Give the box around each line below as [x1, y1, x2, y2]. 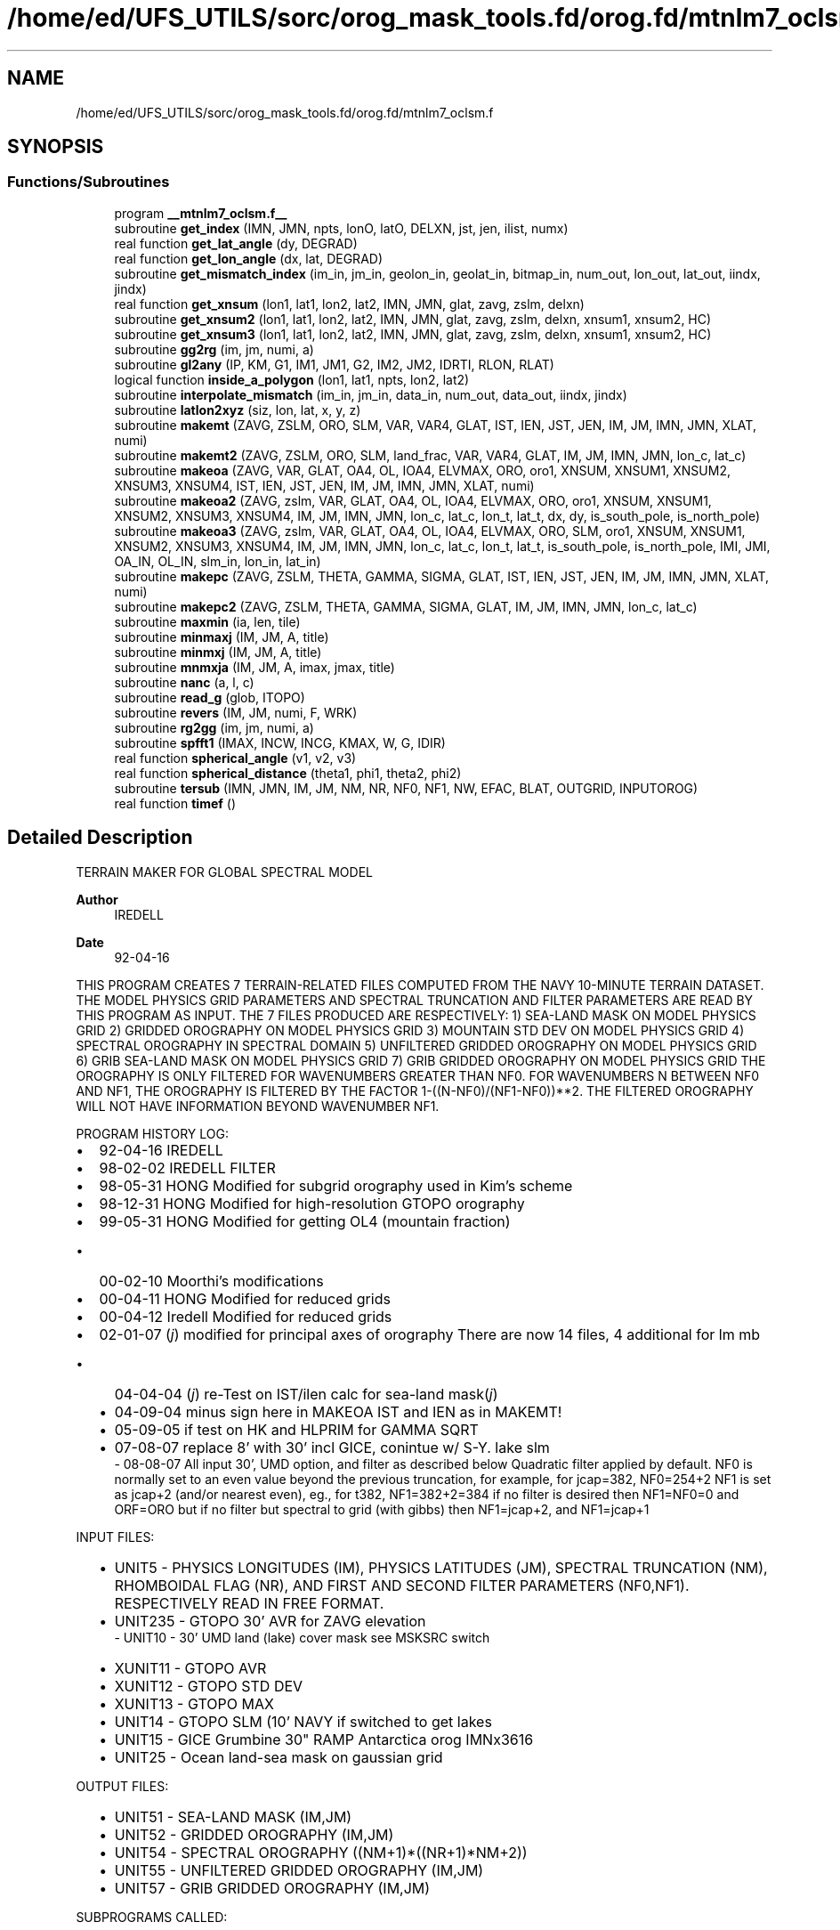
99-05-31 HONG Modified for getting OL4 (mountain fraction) [99, 1212, 511, 1230]
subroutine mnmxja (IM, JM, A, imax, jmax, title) [114, 659, 395, 675]
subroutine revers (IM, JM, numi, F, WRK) [114, 704, 358, 720]
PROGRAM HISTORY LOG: [76, 1125, 229, 1141]
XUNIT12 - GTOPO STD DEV [114, 1676, 303, 1695]
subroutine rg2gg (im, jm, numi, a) [114, 719, 314, 735]
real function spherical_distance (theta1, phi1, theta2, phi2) [114, 765, 462, 781]
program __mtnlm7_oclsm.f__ [114, 205, 287, 221]
